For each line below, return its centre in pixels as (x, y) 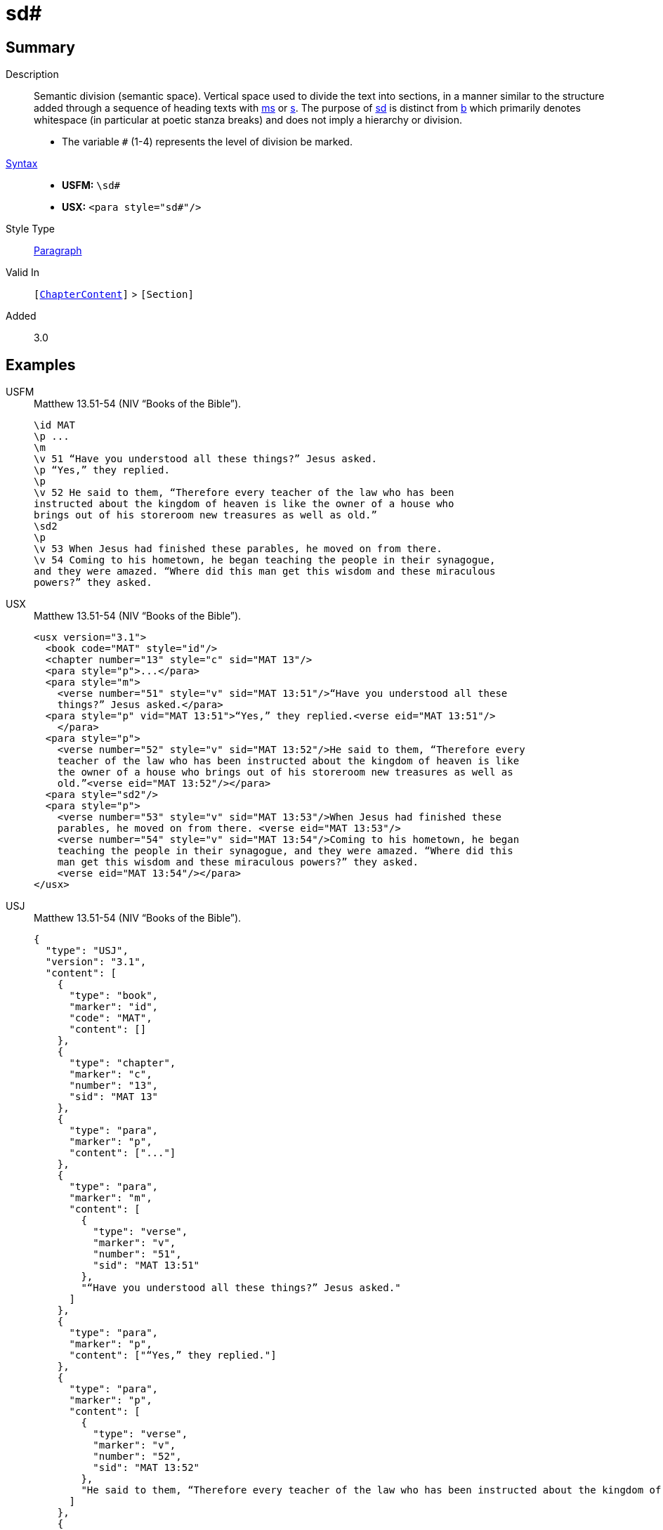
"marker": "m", (111, 1198)
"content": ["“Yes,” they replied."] (173, 1355)
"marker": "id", (114, 1007)
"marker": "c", (111, 1074)
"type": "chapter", (123, 1063)
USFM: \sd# (91, 185)
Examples (41, 365)
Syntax (22, 164)
